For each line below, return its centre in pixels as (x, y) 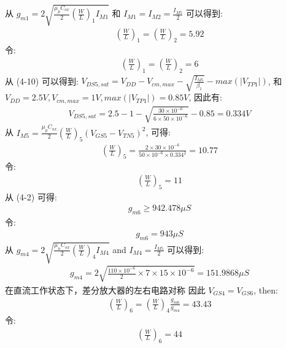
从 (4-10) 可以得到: (42, 81)
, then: (266, 289)
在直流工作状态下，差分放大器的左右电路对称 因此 (105, 289)
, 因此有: (205, 97)
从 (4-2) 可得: (31, 196)
